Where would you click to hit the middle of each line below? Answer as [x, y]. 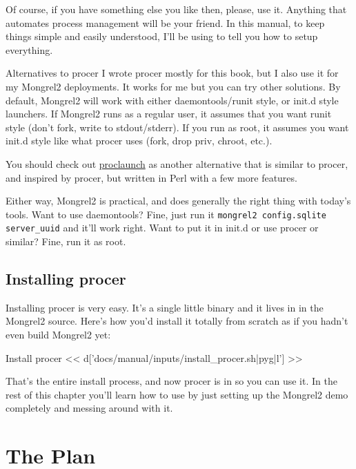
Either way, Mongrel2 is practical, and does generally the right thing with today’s [178, 201]
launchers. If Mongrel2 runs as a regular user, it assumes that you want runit [169, 114]
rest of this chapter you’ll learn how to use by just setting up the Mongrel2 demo [177, 394]
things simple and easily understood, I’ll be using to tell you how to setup [162, 36]
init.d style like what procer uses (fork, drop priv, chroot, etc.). [139, 141]
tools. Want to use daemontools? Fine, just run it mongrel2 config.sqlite [166, 214]
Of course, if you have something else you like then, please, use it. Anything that [176, 9]
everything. [29, 49]
